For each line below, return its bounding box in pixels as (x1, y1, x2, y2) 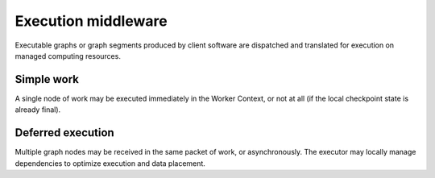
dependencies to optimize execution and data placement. (14, 158, 205, 168)
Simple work (14, 72, 80, 86)
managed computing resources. (14, 51, 121, 60)
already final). (14, 105, 61, 114)
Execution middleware (14, 12, 168, 30)
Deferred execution (14, 126, 114, 140)
